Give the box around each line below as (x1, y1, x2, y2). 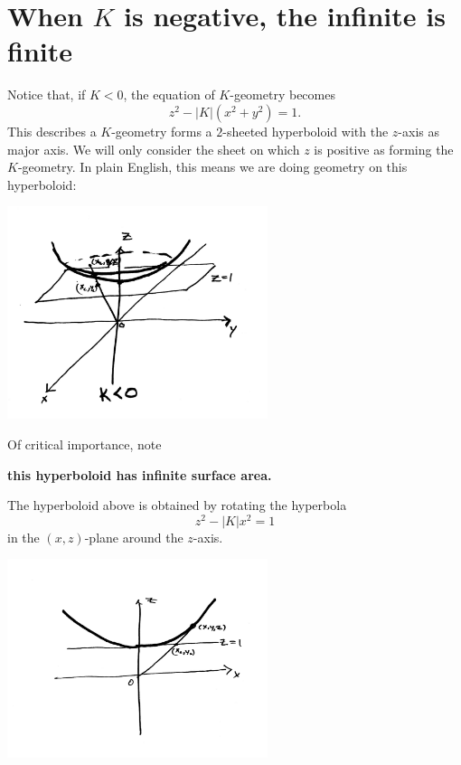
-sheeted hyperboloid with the (222, 121, 389, 140)
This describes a (7, 121, 97, 140)
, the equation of (123, 85, 215, 104)
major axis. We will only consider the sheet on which (7, 139, 300, 158)
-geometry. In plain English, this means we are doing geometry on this (17, 157, 408, 176)
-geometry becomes (230, 85, 335, 104)
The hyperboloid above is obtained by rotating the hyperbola (7, 496, 347, 515)
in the (7, 527, 40, 546)
